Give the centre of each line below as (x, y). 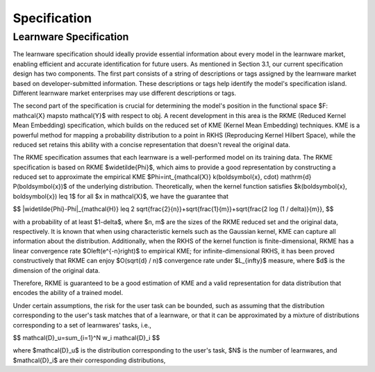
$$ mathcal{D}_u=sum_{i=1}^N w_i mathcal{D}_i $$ (86, 337)
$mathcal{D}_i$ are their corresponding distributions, (89, 360)
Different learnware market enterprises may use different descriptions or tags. (124, 93)
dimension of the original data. (57, 270)
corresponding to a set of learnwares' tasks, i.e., (82, 325)
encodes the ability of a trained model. (68, 293)
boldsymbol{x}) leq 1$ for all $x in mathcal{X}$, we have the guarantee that (121, 196)
